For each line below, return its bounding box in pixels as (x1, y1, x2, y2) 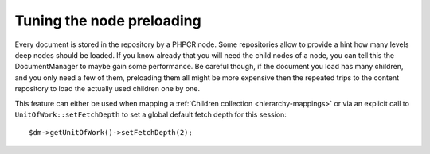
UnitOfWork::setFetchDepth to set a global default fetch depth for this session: (14, 110, 287, 119)
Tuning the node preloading (14, 12, 202, 29)
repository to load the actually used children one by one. (14, 84, 201, 94)
